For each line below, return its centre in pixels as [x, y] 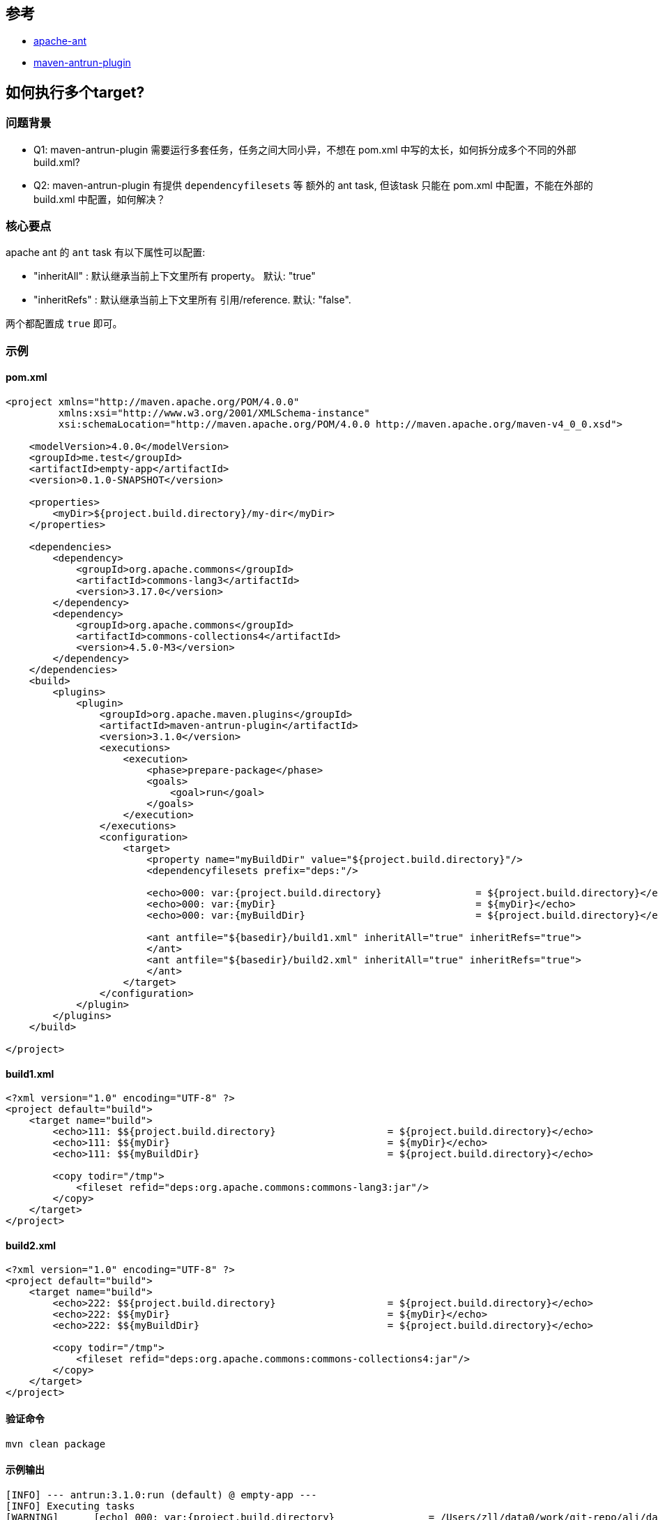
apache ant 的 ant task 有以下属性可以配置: [106, 253]
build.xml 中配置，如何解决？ [100, 199]
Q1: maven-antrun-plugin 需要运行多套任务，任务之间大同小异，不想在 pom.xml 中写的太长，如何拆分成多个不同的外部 [305, 149]
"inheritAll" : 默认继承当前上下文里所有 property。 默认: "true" [175, 276]
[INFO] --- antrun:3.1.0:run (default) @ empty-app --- [161, 1495]
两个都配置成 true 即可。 [64, 324]
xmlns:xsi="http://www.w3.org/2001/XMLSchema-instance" [214, 413]
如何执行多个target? [75, 92]
